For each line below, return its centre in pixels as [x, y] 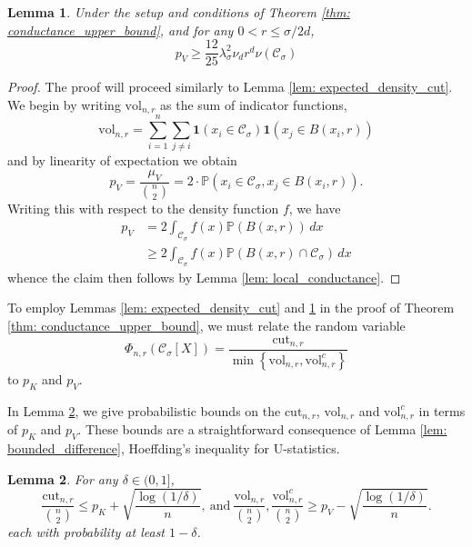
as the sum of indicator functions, [254, 104]
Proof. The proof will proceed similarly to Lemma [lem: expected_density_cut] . [230, 87]
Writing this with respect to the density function [143, 208]
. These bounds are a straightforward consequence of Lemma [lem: [262, 429]
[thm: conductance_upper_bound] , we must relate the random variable [206, 325]
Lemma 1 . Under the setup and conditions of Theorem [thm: [179, 12]
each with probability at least [86, 532]
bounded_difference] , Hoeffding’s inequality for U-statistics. [174, 448]
